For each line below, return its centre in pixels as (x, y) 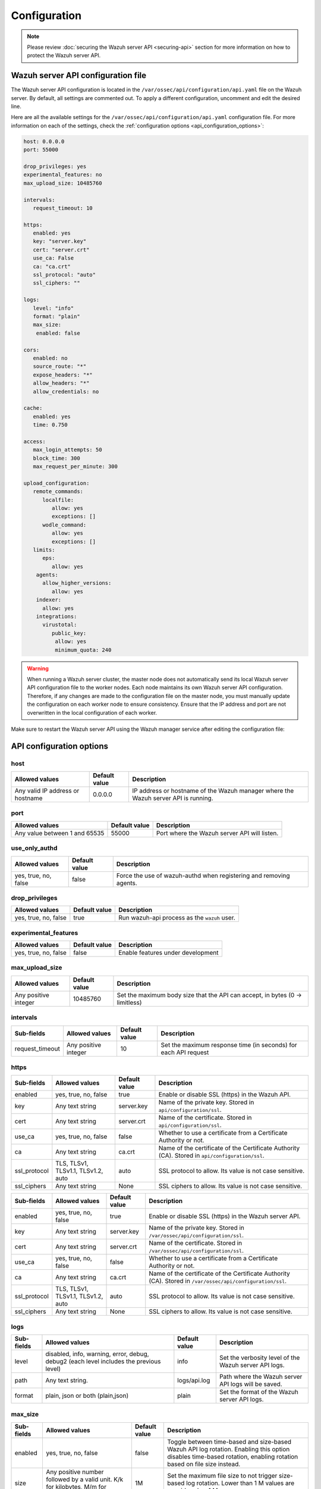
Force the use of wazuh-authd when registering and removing (203, 876)
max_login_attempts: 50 (67, 450)
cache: (33, 408)
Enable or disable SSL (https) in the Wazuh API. (225, 1095)
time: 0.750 (50, 425)
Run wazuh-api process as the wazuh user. (177, 918)
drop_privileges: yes (55, 166)
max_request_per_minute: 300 (75, 467)
